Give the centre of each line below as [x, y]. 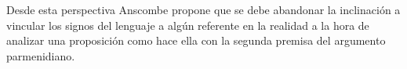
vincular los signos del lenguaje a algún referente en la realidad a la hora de [188, 25]
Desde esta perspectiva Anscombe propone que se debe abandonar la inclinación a [203, 9]
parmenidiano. [41, 55]
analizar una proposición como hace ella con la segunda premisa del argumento [196, 40]
